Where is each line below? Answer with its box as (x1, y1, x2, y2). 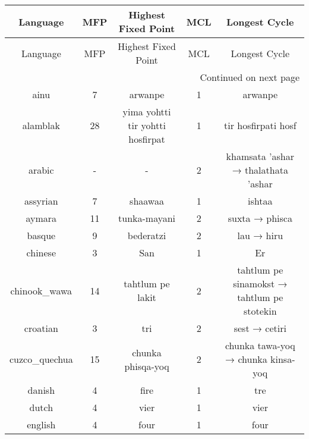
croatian (24, 321, 58, 335)
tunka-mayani (118, 211, 176, 225)
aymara (26, 211, 57, 225)
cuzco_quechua (10, 352, 73, 366)
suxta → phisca (228, 211, 292, 225)
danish (27, 383, 55, 397)
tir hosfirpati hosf (223, 118, 297, 132)
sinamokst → (233, 277, 288, 290)
